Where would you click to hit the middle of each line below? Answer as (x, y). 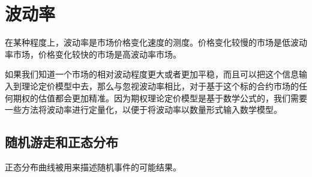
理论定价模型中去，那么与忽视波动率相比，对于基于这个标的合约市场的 (160, 85)
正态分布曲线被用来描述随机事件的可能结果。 (93, 166)
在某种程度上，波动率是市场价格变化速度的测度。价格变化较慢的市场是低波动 (156, 42)
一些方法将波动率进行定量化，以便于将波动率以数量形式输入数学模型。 (143, 109)
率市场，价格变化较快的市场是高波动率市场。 (93, 54)
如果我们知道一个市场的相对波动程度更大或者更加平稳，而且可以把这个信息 (152, 74)
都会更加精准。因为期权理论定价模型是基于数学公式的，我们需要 (181, 97)
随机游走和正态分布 (61, 142)
